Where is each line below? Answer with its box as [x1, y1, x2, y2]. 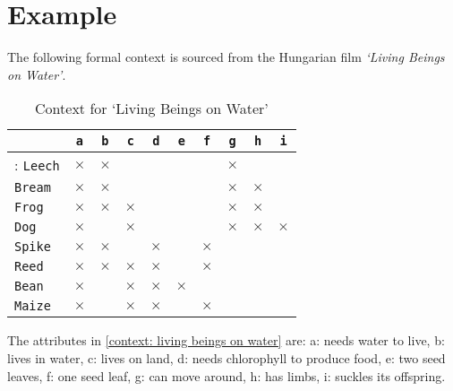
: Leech [14, 154, 60, 176]
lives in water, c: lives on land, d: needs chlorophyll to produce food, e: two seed [7, 348, 446, 367]
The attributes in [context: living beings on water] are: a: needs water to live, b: [7, 331, 445, 350]
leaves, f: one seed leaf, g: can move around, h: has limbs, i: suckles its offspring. [7, 366, 446, 385]
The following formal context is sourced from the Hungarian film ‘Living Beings [7, 48, 445, 66]
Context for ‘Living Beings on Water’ [35, 98, 269, 119]
